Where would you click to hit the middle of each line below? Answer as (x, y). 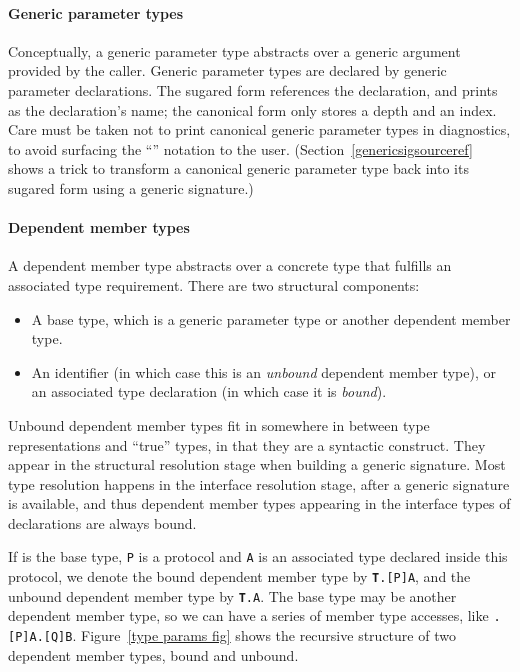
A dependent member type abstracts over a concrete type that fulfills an (230, 265)
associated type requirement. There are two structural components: (214, 284)
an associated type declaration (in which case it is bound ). (209, 391)
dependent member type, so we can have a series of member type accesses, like (248, 615)
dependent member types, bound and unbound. (153, 654)
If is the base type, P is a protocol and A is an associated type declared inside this (258, 556)
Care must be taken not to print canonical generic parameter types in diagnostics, (259, 129)
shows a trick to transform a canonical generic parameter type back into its (238, 168)
